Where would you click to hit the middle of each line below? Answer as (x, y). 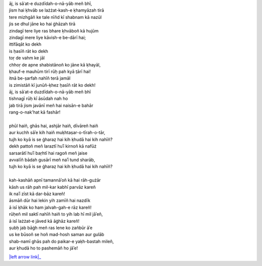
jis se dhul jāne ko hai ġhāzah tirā (42, 24)
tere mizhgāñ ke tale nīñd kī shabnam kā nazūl (55, 17)
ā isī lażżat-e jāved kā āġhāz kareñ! (44, 221)
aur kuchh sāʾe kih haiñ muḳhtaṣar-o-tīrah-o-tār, (57, 133)
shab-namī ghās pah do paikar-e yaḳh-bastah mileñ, (61, 241)
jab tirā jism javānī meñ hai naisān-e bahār (51, 105)
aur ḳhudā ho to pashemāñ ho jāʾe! (43, 248)
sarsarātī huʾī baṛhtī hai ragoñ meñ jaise (48, 153)
